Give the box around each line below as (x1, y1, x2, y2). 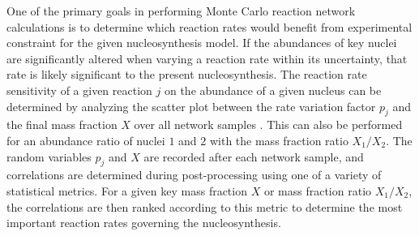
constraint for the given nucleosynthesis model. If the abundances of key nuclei (6, 34, 397, 51)
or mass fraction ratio (263, 182, 372, 199)
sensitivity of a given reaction (6, 81, 152, 98)
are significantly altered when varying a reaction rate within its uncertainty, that (6, 49, 408, 67)
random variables (6, 148, 92, 165)
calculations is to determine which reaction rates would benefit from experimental (6, 18, 413, 35)
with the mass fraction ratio (209, 131, 348, 148)
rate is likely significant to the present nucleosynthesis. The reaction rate (6, 66, 367, 83)
